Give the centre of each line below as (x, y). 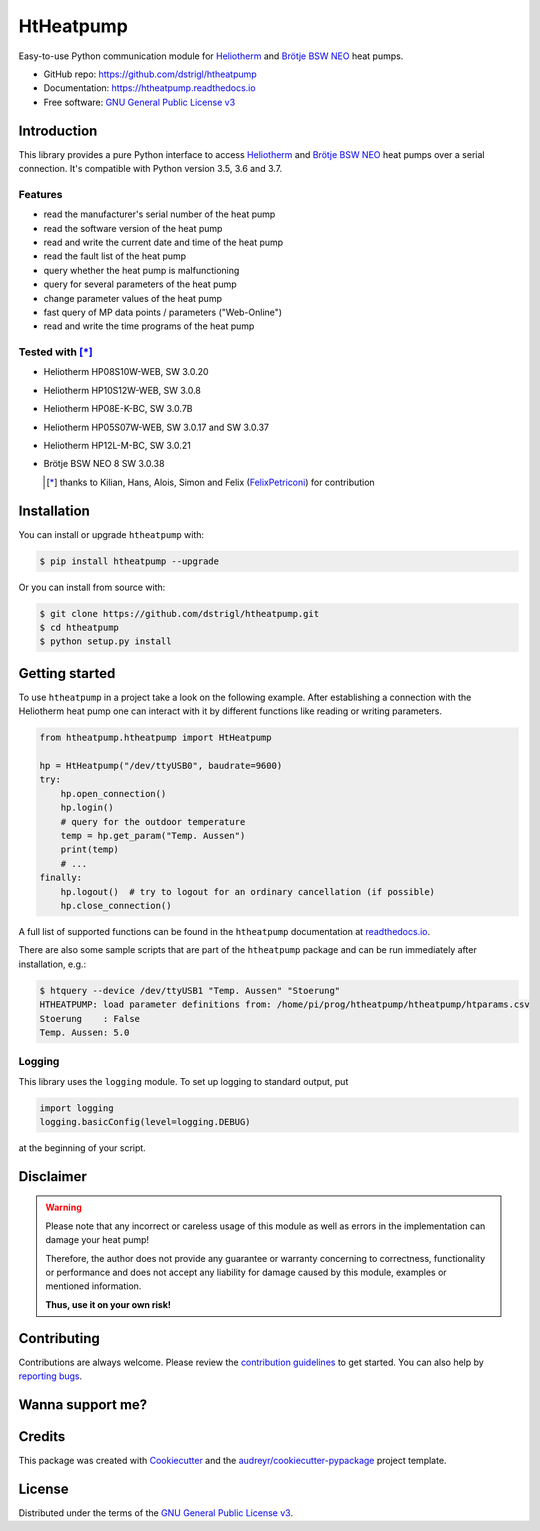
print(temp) (90, 849)
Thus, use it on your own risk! (108, 1304)
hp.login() (87, 808)
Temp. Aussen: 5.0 (84, 1032)
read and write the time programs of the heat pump (149, 326)
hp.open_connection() (113, 793)
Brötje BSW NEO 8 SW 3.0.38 (104, 464)
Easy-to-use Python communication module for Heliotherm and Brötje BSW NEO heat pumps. (211, 56)
